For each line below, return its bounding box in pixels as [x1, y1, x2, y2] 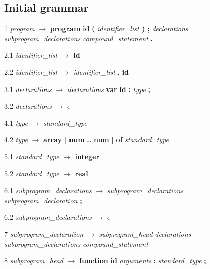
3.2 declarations [4, 101, 52, 111]
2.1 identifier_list [4, 50, 58, 60]
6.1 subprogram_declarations [4, 185, 92, 196]
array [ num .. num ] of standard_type [43, 134, 169, 145]
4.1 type [4, 117, 28, 128]
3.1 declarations [4, 83, 52, 94]
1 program [4, 23, 35, 34]
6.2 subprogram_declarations [4, 212, 92, 222]
